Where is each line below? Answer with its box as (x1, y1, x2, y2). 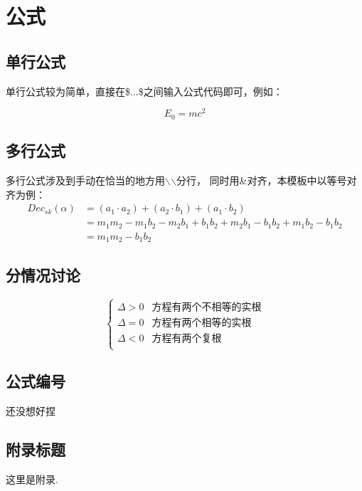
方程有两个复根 (151, 333, 222, 344)
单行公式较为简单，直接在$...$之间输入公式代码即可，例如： (6, 83, 283, 98)
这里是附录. (6, 471, 58, 486)
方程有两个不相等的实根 (151, 302, 262, 312)
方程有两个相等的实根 (151, 317, 252, 328)
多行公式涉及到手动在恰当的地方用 (6, 172, 165, 187)
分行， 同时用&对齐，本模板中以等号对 (176, 172, 357, 187)
